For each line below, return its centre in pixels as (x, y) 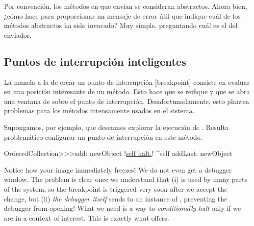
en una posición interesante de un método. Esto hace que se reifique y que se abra (127, 91)
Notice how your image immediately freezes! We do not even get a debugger (118, 169)
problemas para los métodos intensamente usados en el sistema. (99, 111)
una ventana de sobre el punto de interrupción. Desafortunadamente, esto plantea (127, 101)
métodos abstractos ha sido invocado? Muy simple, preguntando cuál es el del (121, 25)
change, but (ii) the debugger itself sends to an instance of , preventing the (116, 198)
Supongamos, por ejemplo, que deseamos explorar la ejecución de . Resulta (116, 127)
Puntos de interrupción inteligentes (95, 61)
